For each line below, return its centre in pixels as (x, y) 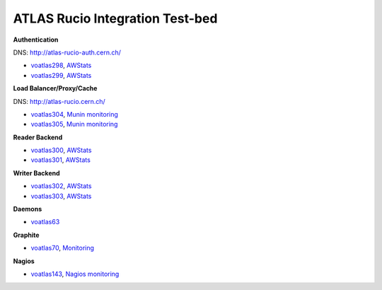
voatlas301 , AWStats (61, 160)
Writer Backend (36, 173)
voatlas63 (45, 222)
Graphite (26, 235)
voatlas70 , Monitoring (63, 248)
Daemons (28, 209)
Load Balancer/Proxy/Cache (55, 88)
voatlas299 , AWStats (61, 75)
